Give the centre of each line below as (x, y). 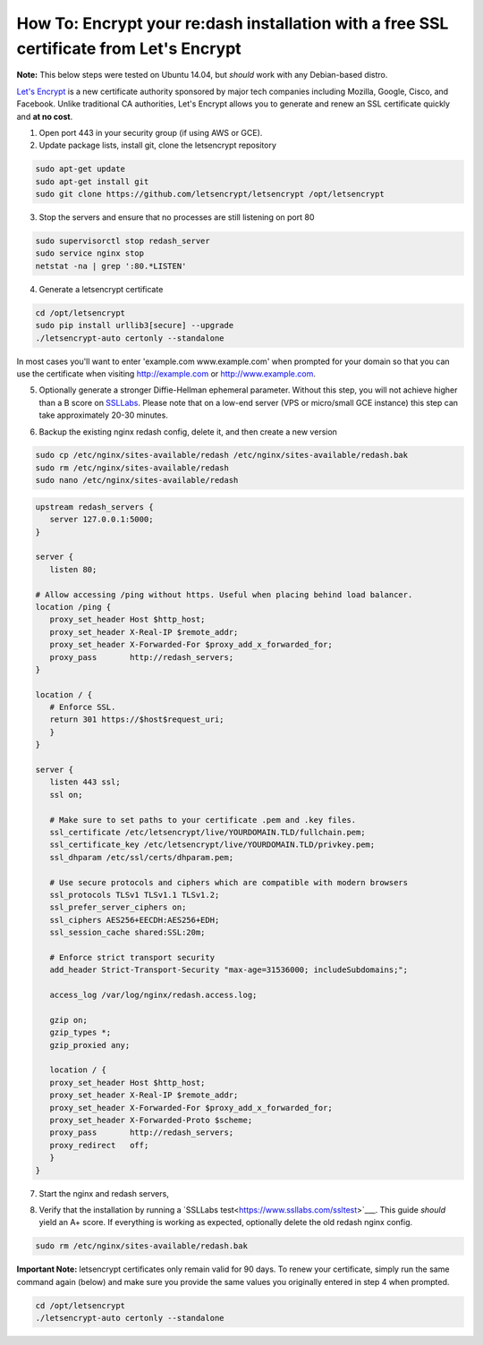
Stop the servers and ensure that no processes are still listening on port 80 (177, 217)
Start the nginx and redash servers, (104, 1193)
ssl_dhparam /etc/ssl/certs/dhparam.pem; (142, 857)
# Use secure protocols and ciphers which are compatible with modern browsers (229, 882)
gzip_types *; (80, 1032)
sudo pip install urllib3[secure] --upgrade (135, 326)
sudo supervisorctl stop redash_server (123, 241)
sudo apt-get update (80, 169)
